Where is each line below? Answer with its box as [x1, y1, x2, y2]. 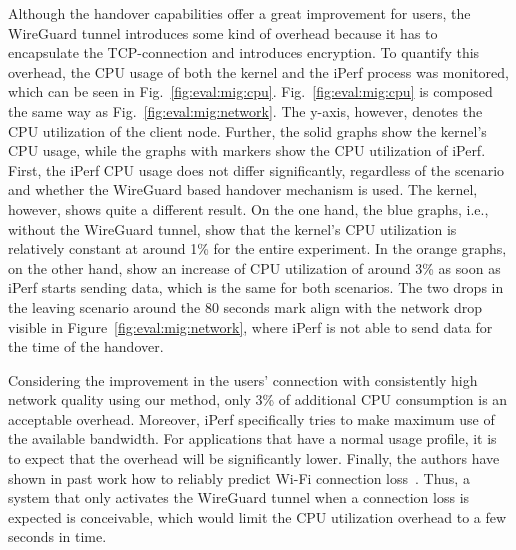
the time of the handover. [8, 336, 164, 357]
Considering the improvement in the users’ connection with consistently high [8, 369, 478, 390]
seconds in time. [8, 526, 107, 547]
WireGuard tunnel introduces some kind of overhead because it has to [8, 22, 438, 43]
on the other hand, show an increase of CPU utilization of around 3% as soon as [8, 257, 501, 278]
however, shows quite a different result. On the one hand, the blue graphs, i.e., [8, 198, 489, 219]
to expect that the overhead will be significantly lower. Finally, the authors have [8, 448, 500, 469]
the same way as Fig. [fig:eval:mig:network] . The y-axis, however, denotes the [8, 100, 483, 121]
